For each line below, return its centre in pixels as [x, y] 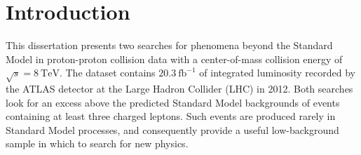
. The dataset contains [107, 73]
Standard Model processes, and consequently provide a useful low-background [172, 129]
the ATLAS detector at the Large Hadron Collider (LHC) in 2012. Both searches [179, 89]
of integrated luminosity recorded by [277, 73]
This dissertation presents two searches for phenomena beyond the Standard [169, 45]
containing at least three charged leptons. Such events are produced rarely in [171, 116]
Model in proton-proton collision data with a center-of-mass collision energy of [174, 59]
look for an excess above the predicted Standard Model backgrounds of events [173, 102]
